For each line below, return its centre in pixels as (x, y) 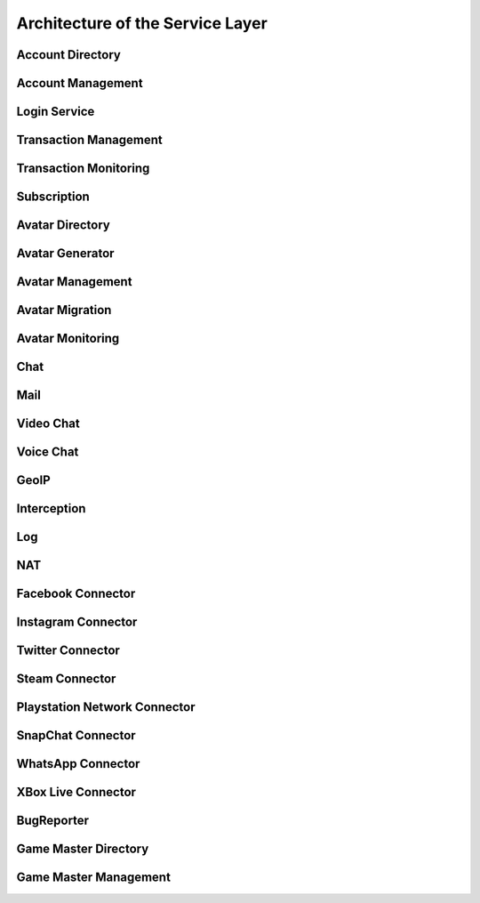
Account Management (80, 83)
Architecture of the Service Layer (142, 23)
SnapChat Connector (76, 735)
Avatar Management (74, 282)
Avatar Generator (65, 254)
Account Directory (69, 55)
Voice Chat (48, 452)
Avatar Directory (63, 226)
